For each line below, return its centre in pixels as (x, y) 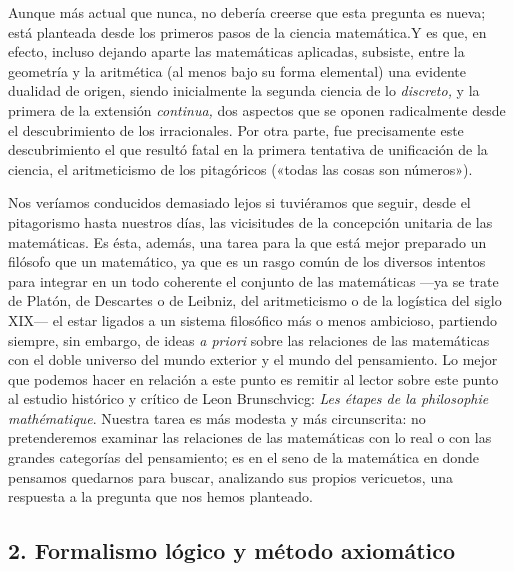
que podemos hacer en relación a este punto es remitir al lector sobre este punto (253, 378)
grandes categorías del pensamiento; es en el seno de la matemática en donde (243, 457)
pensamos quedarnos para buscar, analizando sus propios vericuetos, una (230, 476)
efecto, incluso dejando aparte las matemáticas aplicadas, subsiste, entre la (236, 51)
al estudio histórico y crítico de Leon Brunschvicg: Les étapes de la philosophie (248, 398)
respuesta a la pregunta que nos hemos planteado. (160, 496)
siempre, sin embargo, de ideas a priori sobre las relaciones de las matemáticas (249, 339)
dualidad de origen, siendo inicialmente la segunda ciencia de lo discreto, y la (244, 90)
